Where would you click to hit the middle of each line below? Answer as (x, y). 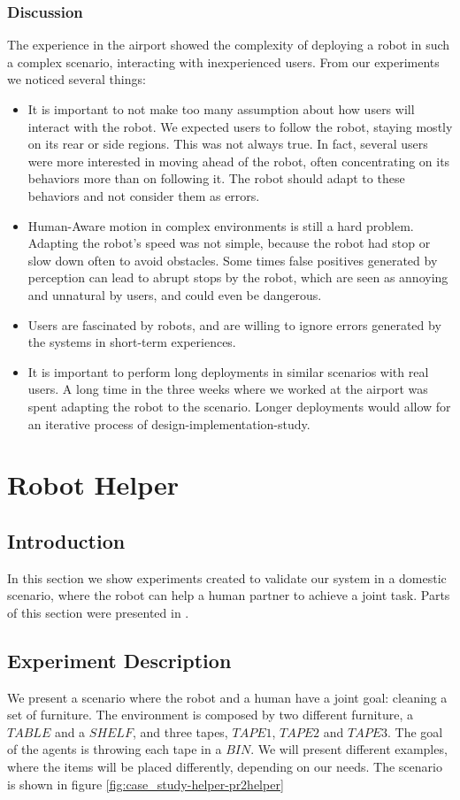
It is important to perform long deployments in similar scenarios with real (228, 371)
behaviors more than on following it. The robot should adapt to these (216, 178)
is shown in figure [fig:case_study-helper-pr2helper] (146, 784)
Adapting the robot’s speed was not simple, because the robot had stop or (229, 243)
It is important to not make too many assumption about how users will (221, 109)
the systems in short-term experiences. (132, 342)
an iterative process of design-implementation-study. (169, 423)
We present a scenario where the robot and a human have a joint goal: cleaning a (227, 697)
